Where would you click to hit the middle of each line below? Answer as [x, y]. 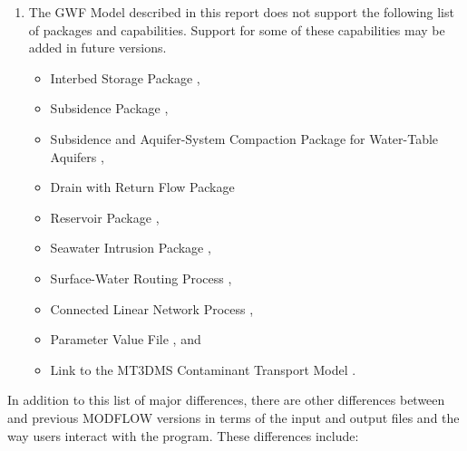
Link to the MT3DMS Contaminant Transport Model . [203, 369]
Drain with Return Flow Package [142, 187]
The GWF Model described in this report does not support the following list [241, 12]
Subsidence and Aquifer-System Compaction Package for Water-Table [244, 138]
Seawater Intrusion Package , [131, 248]
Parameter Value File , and [126, 339]
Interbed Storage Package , [125, 77]
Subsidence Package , [109, 108]
